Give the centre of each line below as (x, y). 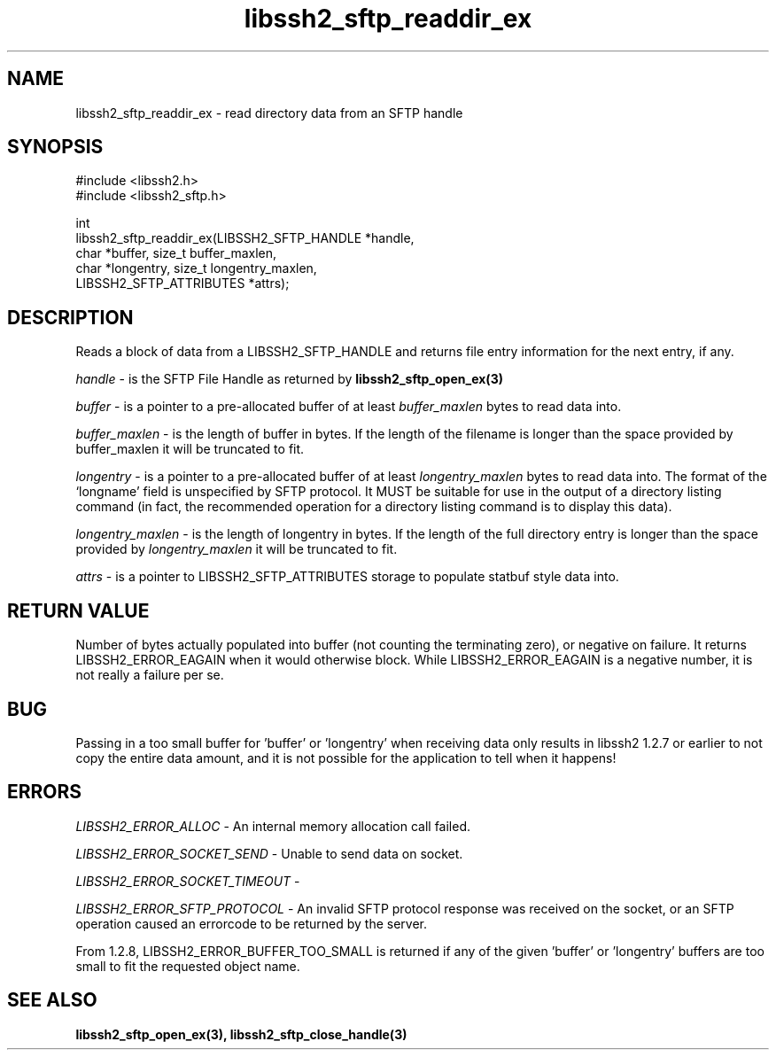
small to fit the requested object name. (188, 966)
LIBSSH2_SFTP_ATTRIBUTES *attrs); (182, 284)
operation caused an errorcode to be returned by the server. (252, 923)
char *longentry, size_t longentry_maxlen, (196, 268)
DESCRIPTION (70, 317)
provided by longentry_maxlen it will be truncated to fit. (237, 549)
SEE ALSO (52, 1000)
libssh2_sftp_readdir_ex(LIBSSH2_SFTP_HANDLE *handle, (245, 238)
